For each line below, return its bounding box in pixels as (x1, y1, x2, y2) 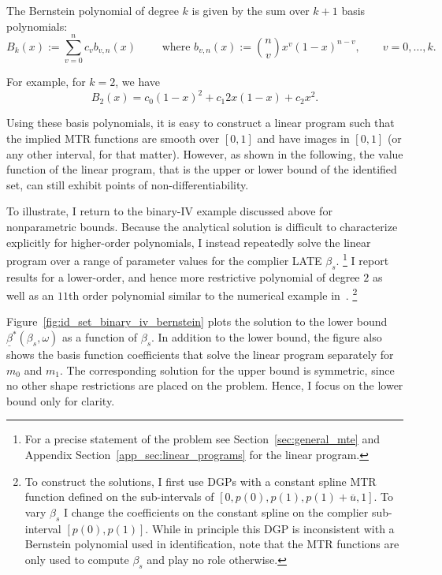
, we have (115, 73, 160, 90)
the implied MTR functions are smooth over (6, 130, 220, 146)
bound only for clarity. (6, 392, 115, 409)
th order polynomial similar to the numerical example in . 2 (69, 285, 358, 303)
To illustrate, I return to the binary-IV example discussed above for (6, 203, 332, 219)
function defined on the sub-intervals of (24, 488, 214, 505)
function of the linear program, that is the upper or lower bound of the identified (6, 161, 397, 177)
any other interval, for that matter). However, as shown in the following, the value (6, 145, 403, 162)
